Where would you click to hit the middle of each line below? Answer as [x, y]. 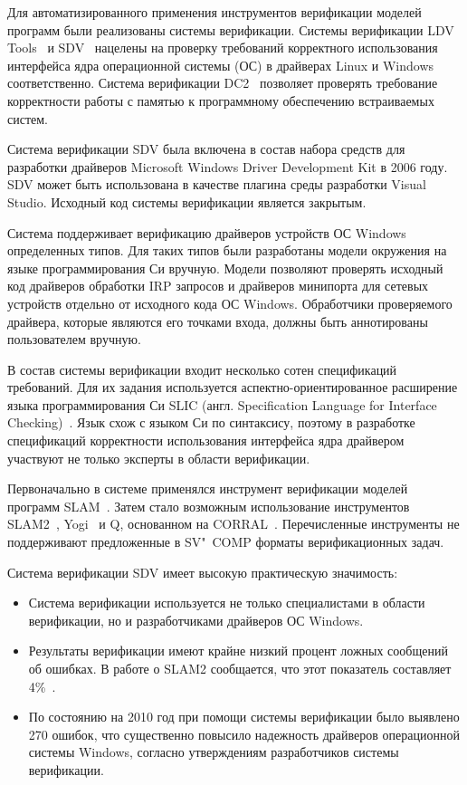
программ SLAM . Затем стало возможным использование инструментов [209, 506]
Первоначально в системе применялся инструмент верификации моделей [208, 488]
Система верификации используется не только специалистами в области [227, 603]
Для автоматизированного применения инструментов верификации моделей [214, 12]
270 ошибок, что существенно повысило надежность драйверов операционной [244, 734]
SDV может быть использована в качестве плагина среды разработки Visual [217, 184]
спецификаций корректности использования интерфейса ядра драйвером [206, 440]
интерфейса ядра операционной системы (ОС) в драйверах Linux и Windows [221, 65]
